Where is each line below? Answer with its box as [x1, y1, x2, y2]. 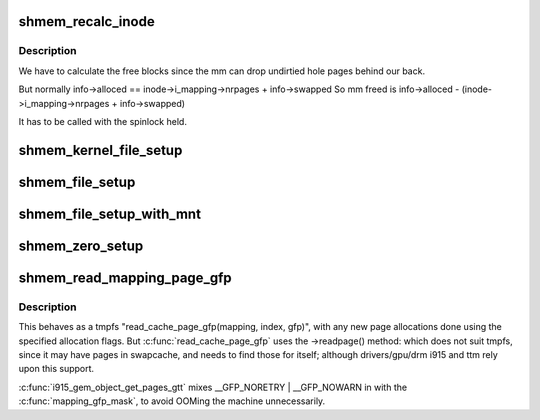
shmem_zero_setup [18, 237, 144, 254]
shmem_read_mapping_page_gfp [18, 269, 232, 286]
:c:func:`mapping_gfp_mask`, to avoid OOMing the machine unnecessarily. [18, 395, 326, 407]
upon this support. [18, 363, 95, 375]
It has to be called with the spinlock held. [18, 115, 187, 127]
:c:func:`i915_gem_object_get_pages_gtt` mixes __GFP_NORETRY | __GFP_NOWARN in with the [18, 381, 408, 393]
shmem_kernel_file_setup [18, 141, 183, 159]
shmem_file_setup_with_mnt [18, 205, 202, 222]
